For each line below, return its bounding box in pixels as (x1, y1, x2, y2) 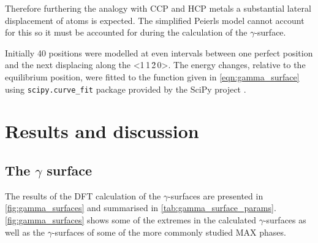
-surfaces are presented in (168, 189, 263, 202)
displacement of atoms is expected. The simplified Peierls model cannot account (5, 13, 305, 26)
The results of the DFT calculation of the (5, 189, 161, 202)
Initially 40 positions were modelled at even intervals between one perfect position (5, 46, 313, 59)
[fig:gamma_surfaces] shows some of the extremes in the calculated (5, 213, 256, 226)
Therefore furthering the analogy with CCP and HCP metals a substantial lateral (5, 2, 311, 14)
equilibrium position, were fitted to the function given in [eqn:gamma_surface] (5, 70, 300, 83)
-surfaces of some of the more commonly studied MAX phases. (51, 225, 286, 238)
